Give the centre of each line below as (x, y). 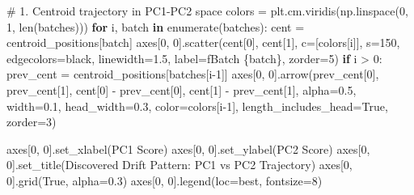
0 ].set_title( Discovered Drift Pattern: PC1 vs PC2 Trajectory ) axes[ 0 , (180, 165)
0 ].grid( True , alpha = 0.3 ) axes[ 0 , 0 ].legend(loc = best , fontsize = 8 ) (165, 180)
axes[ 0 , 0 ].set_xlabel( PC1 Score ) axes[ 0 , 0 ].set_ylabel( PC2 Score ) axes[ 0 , (188, 148)
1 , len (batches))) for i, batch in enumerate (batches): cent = (156, 26)
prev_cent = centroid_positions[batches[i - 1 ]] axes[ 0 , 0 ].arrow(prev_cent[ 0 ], (193, 74)
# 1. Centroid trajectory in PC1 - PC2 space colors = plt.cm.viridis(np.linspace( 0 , (207, 11)
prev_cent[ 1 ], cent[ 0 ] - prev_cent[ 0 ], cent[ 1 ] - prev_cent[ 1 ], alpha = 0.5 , (182, 89)
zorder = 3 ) (32, 122)
